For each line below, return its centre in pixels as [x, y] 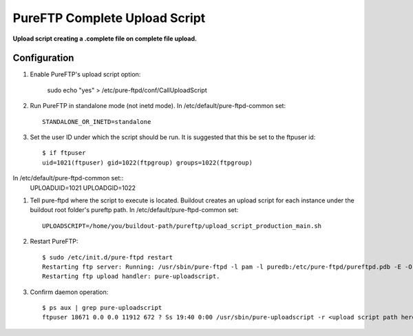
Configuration [43, 58]
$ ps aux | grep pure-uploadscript [102, 308]
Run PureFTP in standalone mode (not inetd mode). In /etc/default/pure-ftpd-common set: [158, 106]
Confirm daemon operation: [69, 292]
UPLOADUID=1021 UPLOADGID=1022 [83, 188]
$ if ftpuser [64, 153]
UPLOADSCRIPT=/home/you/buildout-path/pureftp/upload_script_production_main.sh [182, 226]
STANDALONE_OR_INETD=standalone [97, 122]
